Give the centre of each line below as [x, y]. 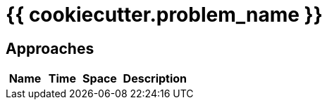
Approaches [50, 48]
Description [155, 79]
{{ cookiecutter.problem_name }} [164, 15]
